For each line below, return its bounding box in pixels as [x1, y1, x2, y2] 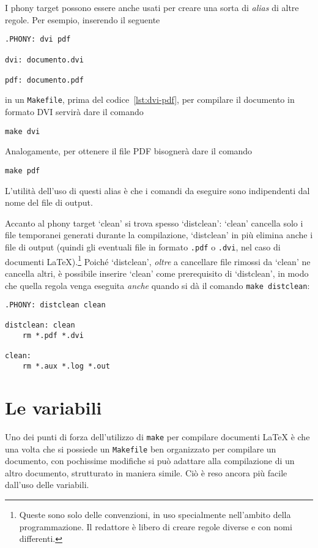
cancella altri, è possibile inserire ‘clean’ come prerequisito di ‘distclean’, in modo [5, 266, 309, 279]
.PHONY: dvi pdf [5, 35, 71, 44]
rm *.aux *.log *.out [22, 362, 110, 371]
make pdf [5, 166, 40, 175]
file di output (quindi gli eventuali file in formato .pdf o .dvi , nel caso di [5, 241, 281, 253]
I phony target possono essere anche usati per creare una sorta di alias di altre [5, 1, 299, 13]
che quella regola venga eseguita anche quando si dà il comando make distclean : [5, 279, 310, 291]
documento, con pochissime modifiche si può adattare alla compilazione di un [5, 454, 295, 467]
